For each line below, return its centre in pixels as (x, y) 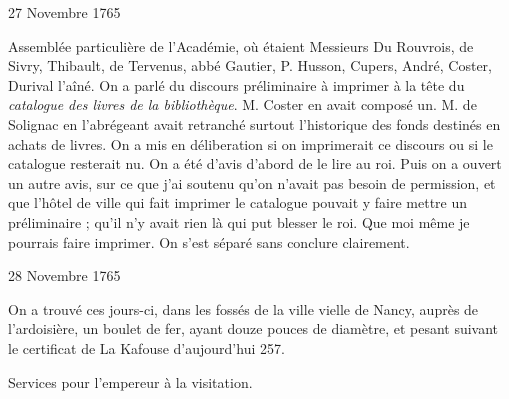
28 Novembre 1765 (64, 275)
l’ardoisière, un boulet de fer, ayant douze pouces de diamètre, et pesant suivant (253, 328)
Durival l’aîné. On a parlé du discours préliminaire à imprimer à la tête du (236, 84)
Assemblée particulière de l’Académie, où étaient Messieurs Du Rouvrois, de (241, 45)
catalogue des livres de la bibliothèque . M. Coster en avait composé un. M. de (242, 104)
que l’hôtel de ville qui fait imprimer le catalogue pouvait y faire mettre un (238, 202)
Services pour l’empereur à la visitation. (130, 381)
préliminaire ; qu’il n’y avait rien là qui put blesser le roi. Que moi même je (239, 221)
